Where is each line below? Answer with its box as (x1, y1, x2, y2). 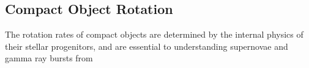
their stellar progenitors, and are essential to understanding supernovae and (5, 39, 288, 52)
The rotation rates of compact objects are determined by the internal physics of (5, 28, 303, 41)
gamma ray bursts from (5, 52, 93, 64)
